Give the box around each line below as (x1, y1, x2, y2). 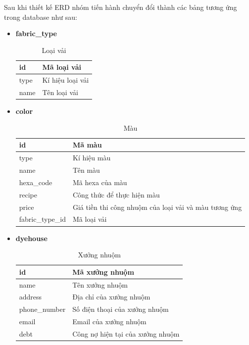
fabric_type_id (19, 214, 66, 224)
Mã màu (72, 140, 102, 150)
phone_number (19, 304, 66, 314)
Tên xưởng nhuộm (72, 279, 128, 290)
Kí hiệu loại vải (42, 75, 89, 85)
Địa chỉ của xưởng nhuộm (72, 292, 150, 302)
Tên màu (72, 165, 100, 175)
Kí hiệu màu (72, 152, 111, 163)
